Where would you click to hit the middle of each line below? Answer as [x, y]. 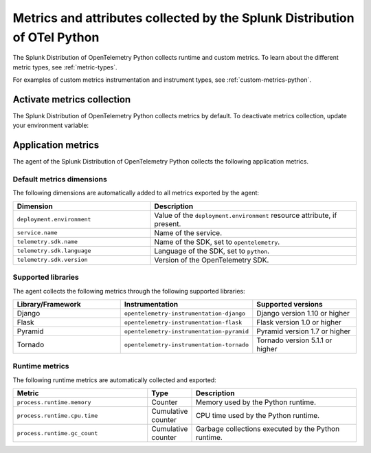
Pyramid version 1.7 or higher [304, 331]
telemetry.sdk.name [47, 242]
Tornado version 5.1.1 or [294, 340]
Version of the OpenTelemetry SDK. [212, 260]
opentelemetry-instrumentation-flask [183, 322]
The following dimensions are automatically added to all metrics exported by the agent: [136, 193]
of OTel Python [56, 37]
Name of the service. [188, 232]
